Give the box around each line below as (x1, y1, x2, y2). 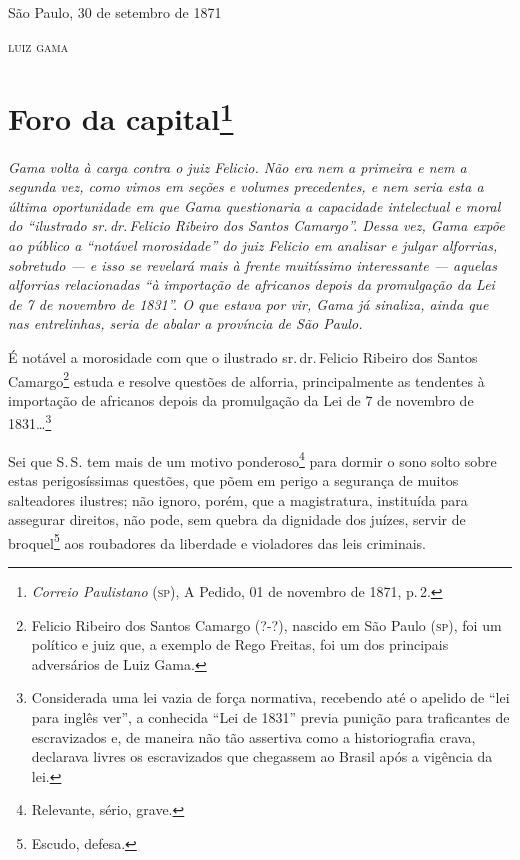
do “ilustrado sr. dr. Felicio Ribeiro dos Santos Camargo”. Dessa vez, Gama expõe (8, 215, 505, 236)
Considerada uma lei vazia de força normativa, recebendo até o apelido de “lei (31, 687, 510, 708)
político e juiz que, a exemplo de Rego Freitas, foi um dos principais (31, 634, 449, 655)
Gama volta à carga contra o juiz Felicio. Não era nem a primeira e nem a (8, 156, 467, 177)
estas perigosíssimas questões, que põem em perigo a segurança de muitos (8, 469, 459, 490)
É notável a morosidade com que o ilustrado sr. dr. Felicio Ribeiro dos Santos (8, 346, 478, 367)
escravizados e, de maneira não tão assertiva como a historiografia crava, (31, 726, 476, 747)
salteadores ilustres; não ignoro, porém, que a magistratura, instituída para (8, 489, 468, 510)
